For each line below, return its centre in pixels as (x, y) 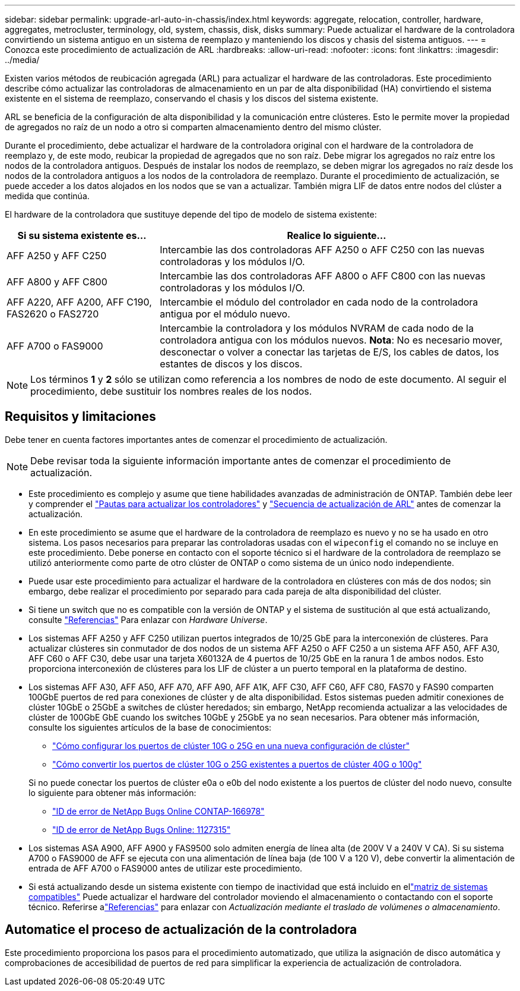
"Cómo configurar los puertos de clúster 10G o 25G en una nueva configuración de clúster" (231, 745)
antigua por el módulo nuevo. (225, 314)
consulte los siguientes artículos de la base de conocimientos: (150, 727)
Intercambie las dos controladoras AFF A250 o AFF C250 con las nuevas (322, 250)
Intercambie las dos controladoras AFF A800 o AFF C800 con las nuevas (323, 276)
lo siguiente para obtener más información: (112, 792)
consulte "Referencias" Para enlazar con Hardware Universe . (148, 619)
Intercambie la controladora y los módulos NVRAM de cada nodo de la (317, 328)
